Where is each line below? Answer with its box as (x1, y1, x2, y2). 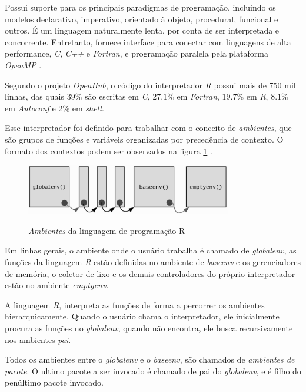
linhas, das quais (5, 90, 64, 103)
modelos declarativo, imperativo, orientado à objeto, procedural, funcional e (5, 12, 278, 25)
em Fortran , (177, 90, 219, 103)
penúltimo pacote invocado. (5, 376, 104, 388)
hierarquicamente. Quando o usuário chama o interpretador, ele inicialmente (5, 310, 280, 322)
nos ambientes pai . (5, 333, 71, 345)
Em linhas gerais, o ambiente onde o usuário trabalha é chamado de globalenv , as (5, 244, 297, 256)
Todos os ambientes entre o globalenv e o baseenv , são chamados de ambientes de (5, 353, 295, 365)
